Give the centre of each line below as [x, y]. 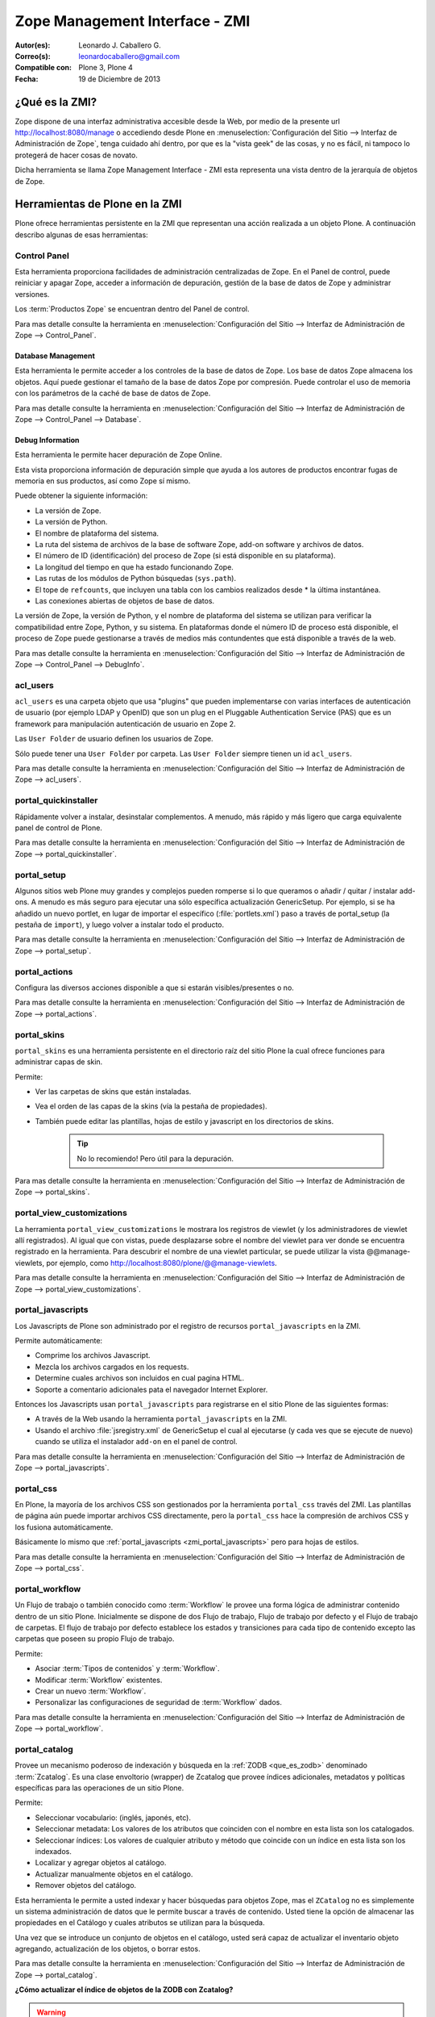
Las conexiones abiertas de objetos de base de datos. [125, 601]
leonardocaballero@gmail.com [129, 56]
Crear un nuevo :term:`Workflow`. [91, 1691]
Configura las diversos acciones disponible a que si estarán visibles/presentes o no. [154, 988]
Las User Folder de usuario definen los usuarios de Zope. [114, 739]
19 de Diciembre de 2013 [120, 79]
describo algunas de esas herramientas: [81, 235]
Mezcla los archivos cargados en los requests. [112, 1367]
